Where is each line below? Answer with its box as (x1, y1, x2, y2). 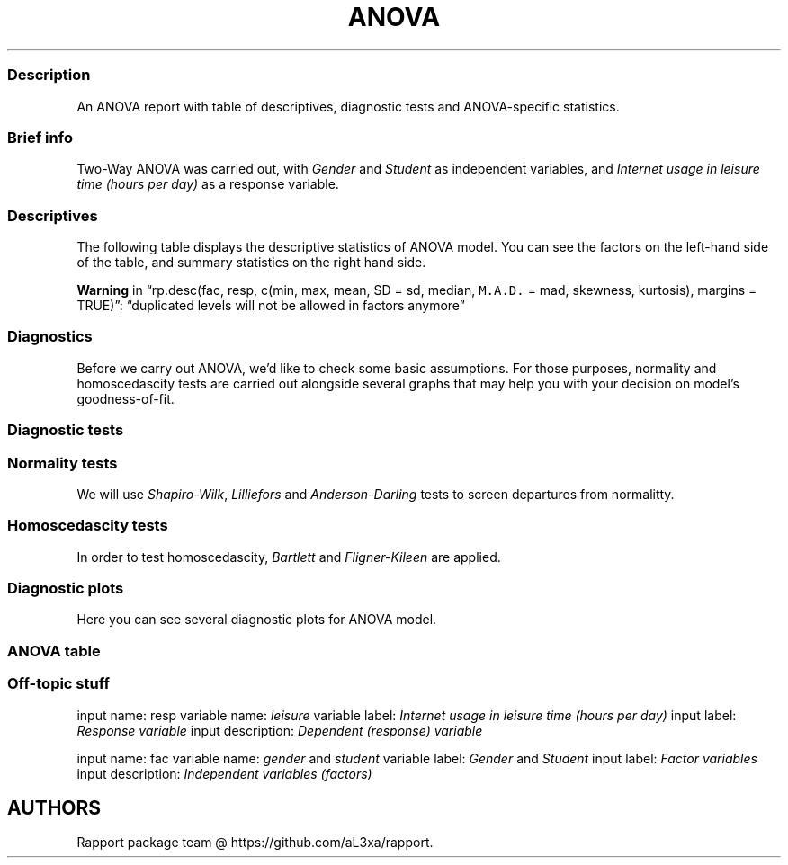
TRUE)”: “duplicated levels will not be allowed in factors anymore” (76, 298, 465, 313)
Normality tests (7, 453, 118, 472)
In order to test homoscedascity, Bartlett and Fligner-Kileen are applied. (76, 548, 501, 565)
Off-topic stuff (7, 674, 111, 693)
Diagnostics (7, 327, 93, 346)
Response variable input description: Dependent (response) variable (76, 722, 483, 738)
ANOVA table (7, 641, 101, 660)
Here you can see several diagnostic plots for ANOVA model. (76, 611, 437, 628)
